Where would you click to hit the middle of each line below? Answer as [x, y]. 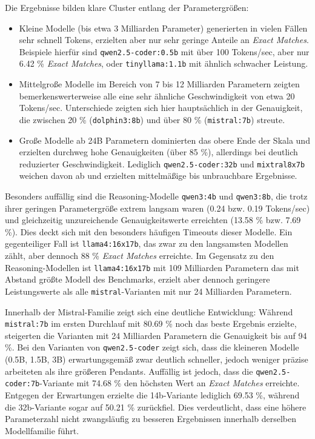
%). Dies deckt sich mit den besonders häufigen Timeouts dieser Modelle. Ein [149, 231]
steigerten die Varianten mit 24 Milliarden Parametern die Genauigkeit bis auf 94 [156, 335]
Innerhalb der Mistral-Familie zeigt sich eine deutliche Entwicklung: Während [149, 311]
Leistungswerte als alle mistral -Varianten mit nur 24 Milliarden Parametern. [148, 291]
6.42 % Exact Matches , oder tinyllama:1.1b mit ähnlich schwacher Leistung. [164, 63]
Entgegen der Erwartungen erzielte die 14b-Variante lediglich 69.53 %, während [152, 394]
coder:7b [22, 384]
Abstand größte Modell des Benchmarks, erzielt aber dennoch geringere [138, 279]
